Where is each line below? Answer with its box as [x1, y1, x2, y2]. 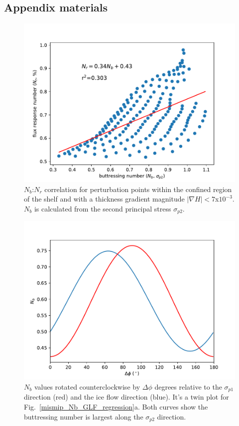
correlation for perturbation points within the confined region [44, 184, 232, 194]
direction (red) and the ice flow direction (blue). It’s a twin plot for [24, 392, 229, 402]
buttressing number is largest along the [24, 411, 143, 422]
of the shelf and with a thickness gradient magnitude [24, 194, 185, 204]
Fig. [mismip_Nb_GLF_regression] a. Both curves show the [24, 402, 208, 412]
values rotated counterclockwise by [34, 382, 140, 392]
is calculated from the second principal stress [34, 203, 171, 213]
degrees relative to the [154, 382, 222, 392]
